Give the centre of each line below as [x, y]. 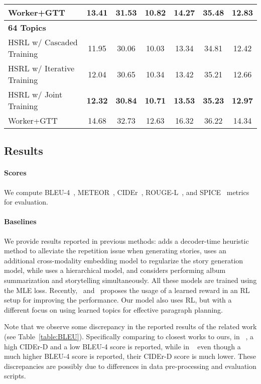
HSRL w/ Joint [35, 94]
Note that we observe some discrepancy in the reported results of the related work [130, 326]
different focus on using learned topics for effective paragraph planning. [114, 309]
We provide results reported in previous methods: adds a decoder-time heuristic [126, 241]
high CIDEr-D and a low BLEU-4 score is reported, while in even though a [122, 346]
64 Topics [27, 27]
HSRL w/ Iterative [41, 68]
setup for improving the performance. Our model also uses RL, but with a [118, 300]
